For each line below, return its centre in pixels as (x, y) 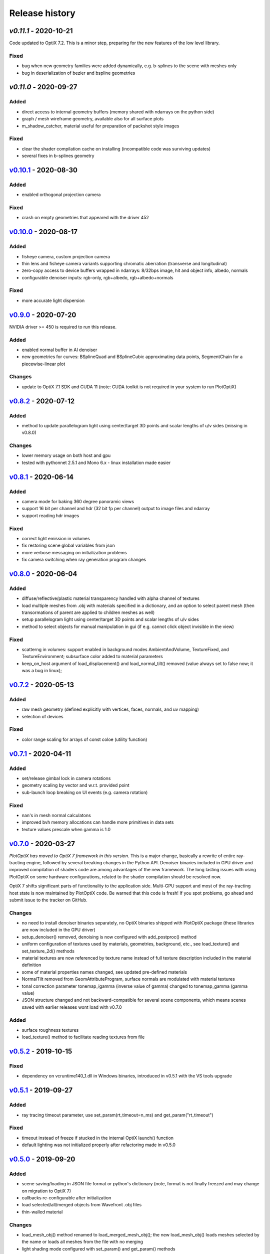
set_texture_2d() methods (48, 951)
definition (31, 965)
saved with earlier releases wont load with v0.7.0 (72, 1007)
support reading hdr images (50, 515)
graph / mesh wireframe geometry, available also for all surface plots (93, 119)
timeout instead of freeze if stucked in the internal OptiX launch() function (98, 1138)
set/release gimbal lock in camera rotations (66, 778)
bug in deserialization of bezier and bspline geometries (78, 73)
